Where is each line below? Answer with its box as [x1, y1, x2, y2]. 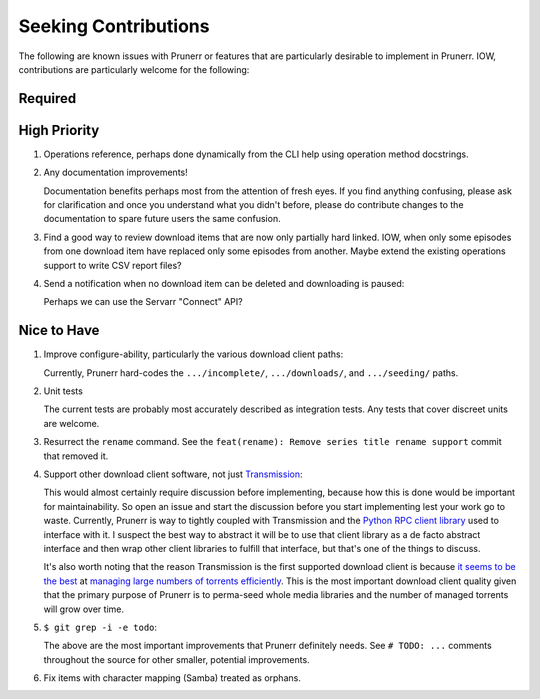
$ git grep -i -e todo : [43, 621, 158, 633]
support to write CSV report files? [43, 259, 182, 271]
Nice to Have [18, 322, 100, 339]
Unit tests [43, 385, 84, 397]
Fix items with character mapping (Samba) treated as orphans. [43, 672, 302, 684]
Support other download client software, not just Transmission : [43, 468, 303, 480]
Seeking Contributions [18, 15, 210, 37]
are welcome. [43, 417, 100, 429]
